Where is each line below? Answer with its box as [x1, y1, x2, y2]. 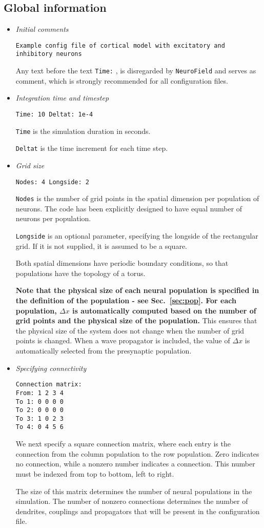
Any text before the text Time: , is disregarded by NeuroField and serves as [15, 65, 256, 76]
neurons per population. [15, 213, 91, 224]
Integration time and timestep [15, 92, 109, 103]
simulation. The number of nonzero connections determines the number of [15, 496, 248, 506]
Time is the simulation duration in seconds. [15, 125, 151, 136]
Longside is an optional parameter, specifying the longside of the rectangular [15, 230, 258, 241]
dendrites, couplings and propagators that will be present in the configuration [15, 505, 260, 516]
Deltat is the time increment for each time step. [15, 143, 168, 153]
